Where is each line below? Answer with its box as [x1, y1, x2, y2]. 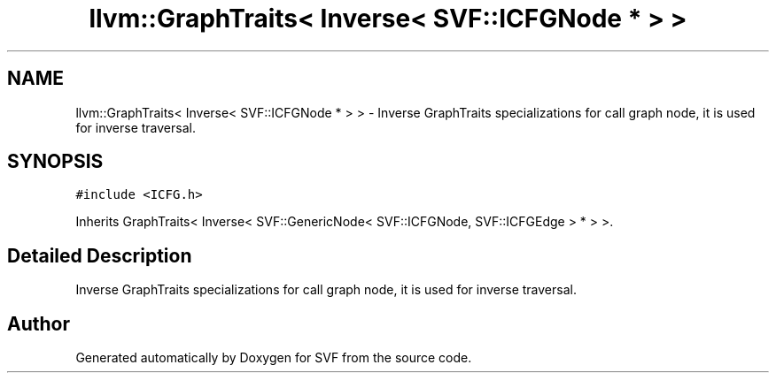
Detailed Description [7, 244, 192, 267]
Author [7, 312, 70, 335]
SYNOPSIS [7, 150, 104, 173]
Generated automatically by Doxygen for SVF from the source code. [75, 350, 472, 366]
